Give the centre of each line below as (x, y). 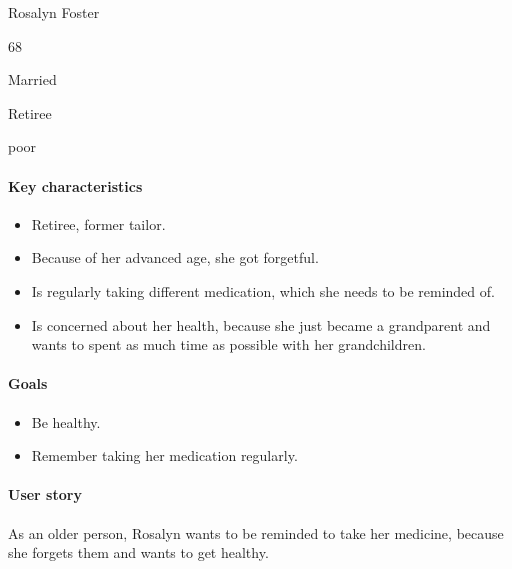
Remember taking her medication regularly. (164, 455)
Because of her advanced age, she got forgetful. (175, 257)
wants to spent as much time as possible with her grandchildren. (228, 344)
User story (45, 494)
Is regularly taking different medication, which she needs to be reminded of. (263, 290)
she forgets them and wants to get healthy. (138, 552)
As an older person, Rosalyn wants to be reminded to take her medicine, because (256, 532)
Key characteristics (75, 185)
